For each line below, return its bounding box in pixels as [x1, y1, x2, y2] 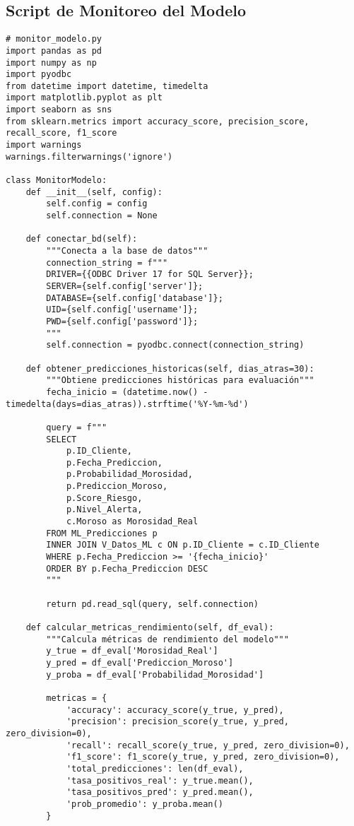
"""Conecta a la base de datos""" [46, 246, 208, 256]
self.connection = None [46, 211, 158, 221]
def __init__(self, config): [25, 187, 163, 197]
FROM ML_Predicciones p [46, 528, 158, 538]
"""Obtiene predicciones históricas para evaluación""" [46, 375, 314, 386]
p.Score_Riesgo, [66, 492, 143, 503]
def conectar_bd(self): [25, 234, 138, 244]
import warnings [6, 140, 82, 151]
